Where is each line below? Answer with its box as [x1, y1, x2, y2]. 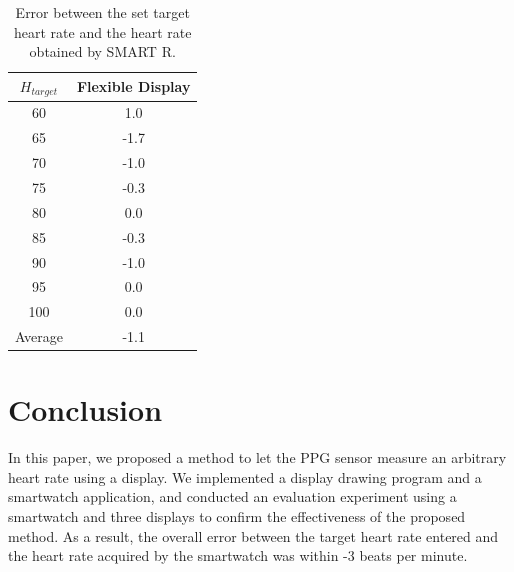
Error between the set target [15, 2, 190, 22]
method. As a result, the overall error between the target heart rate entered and [8, 525, 499, 546]
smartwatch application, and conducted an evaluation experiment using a [8, 486, 457, 507]
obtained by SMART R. [29, 41, 176, 62]
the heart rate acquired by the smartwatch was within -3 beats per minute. [8, 545, 468, 566]
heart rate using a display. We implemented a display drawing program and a [8, 466, 482, 487]
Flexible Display [76, 76, 191, 97]
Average [15, 326, 63, 347]
